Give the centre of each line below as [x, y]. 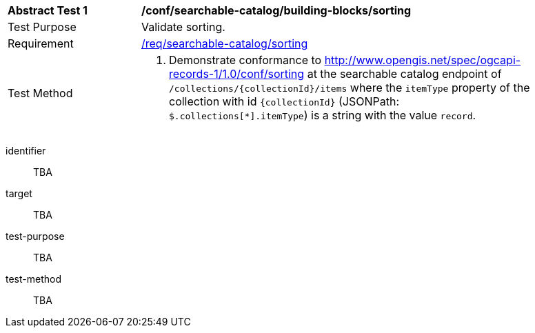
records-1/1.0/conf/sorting [237, 74]
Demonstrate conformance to [245, 60]
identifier [26, 151]
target [19, 193]
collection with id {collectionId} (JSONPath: [284, 101]
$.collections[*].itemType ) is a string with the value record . [323, 115]
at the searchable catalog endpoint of [404, 74]
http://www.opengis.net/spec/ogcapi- [423, 60]
